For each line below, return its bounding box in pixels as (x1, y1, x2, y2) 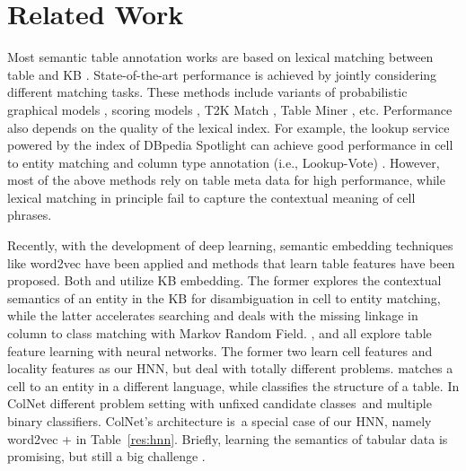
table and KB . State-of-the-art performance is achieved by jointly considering (7, 65, 437, 83)
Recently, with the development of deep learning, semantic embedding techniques (7, 236, 453, 255)
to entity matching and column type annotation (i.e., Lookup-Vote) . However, (7, 153, 440, 171)
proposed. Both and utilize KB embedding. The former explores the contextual (7, 271, 442, 290)
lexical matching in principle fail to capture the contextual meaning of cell (7, 188, 416, 206)
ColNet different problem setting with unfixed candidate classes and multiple (7, 394, 432, 413)
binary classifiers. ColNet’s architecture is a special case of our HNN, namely (7, 412, 432, 430)
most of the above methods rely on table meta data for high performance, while (7, 170, 445, 189)
